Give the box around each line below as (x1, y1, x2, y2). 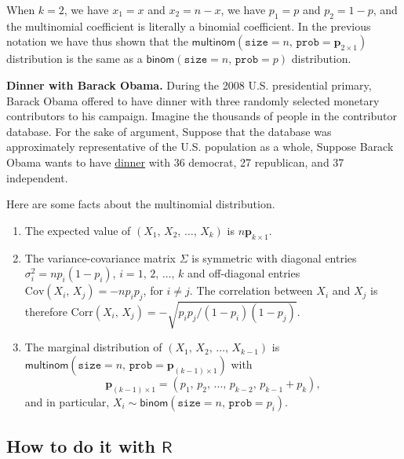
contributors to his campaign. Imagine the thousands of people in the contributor (6, 108, 397, 124)
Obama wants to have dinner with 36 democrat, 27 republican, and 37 (6, 153, 344, 170)
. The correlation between (189, 282, 313, 299)
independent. (6, 169, 68, 185)
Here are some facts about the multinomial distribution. (6, 196, 275, 212)
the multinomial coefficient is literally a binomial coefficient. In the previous (6, 17, 371, 34)
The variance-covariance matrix (24, 249, 177, 266)
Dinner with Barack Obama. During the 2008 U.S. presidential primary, (6, 76, 372, 93)
